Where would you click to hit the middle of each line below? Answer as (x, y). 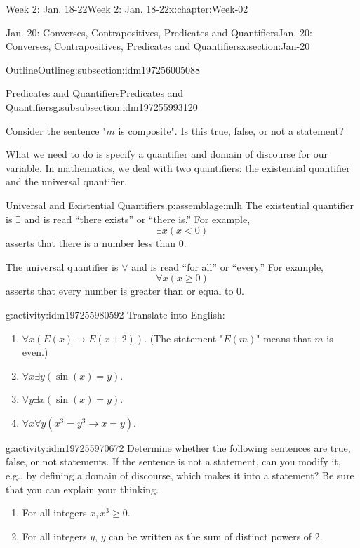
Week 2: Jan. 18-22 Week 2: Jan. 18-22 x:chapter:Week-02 (127, 8)
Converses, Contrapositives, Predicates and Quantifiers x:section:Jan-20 (158, 46)
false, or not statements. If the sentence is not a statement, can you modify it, (173, 461)
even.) (35, 352)
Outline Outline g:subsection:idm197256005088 (103, 69)
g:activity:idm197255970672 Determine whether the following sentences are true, (178, 447)
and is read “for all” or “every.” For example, (227, 266)
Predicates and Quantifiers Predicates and (95, 93)
